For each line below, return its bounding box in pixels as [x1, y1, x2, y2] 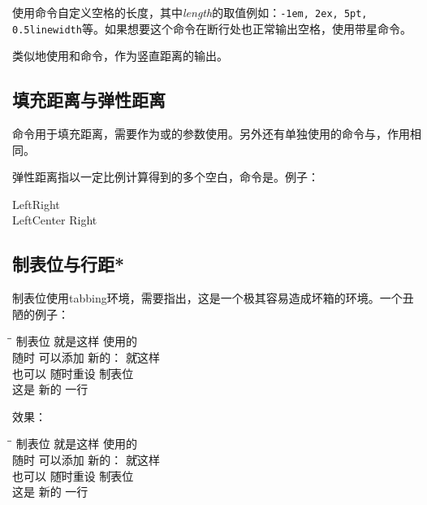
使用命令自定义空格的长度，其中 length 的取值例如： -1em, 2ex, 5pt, [12, 4, 368, 20]
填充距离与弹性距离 [12, 87, 166, 112]
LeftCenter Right [12, 211, 97, 229]
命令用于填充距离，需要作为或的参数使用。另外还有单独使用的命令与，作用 [12, 125, 410, 142]
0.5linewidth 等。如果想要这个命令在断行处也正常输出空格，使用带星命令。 [12, 20, 412, 37]
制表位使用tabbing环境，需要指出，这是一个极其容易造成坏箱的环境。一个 [12, 290, 403, 307]
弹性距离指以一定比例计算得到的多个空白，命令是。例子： [12, 168, 319, 185]
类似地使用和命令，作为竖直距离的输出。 [12, 47, 228, 64]
